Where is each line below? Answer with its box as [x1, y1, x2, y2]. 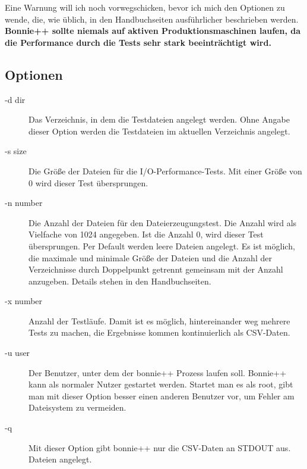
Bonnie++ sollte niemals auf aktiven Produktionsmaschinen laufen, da [5, 24, 301, 37]
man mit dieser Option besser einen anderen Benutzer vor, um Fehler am [29, 389, 295, 402]
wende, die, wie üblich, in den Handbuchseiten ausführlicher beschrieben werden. [5, 12, 299, 25]
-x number [5, 295, 43, 307]
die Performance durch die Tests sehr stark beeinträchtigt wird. [5, 36, 271, 48]
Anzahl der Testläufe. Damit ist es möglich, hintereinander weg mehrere [29, 314, 290, 327]
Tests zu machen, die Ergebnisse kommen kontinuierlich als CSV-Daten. [29, 326, 290, 339]
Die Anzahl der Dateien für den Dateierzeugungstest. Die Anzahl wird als [29, 216, 297, 229]
